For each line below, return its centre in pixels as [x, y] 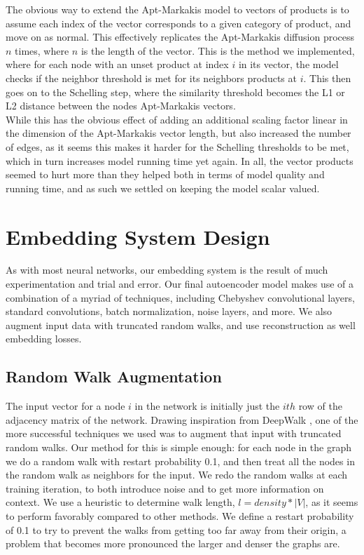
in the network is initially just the [207, 406]
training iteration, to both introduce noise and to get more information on [165, 488]
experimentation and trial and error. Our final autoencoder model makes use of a [180, 284]
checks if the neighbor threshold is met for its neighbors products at [151, 78]
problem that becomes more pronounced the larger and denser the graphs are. [173, 543]
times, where [42, 50]
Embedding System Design [138, 236]
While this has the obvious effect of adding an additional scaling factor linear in [177, 119]
